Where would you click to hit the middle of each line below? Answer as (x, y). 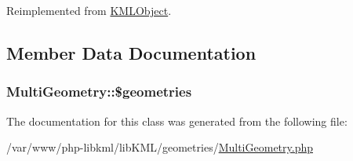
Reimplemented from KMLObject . (89, 10)
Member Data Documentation (131, 52)
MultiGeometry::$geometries (99, 91)
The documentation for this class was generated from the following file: (177, 121)
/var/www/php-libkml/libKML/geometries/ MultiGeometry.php (160, 147)
